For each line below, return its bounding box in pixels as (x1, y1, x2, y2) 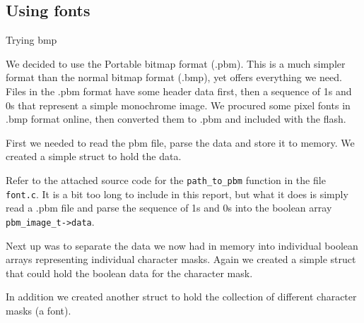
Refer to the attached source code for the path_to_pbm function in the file (6, 172, 326, 187)
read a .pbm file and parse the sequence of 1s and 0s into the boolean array (6, 200, 332, 215)
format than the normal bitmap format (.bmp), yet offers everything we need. (6, 70, 342, 85)
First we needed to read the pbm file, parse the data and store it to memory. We (6, 135, 355, 150)
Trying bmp (6, 32, 57, 47)
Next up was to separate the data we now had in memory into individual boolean (6, 238, 358, 252)
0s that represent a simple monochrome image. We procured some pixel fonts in (6, 97, 351, 112)
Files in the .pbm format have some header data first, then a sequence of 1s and (6, 83, 352, 98)
